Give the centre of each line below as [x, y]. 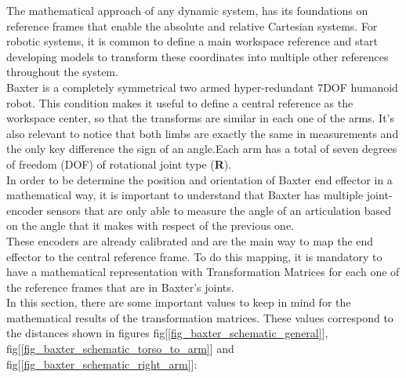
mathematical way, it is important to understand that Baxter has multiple [185, 195]
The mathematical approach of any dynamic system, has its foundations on [187, 10]
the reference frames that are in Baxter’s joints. [120, 287]
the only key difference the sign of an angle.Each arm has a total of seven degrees [202, 149]
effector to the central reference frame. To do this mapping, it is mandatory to [194, 256]
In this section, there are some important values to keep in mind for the [179, 302]
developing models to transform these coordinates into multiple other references [198, 56]
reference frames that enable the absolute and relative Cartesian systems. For [192, 25]
